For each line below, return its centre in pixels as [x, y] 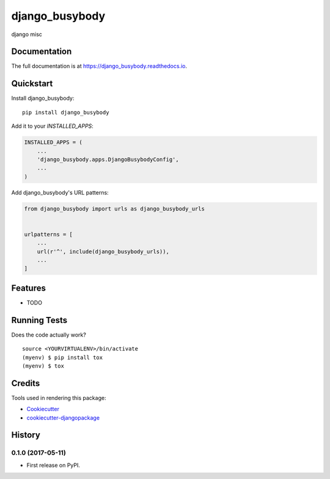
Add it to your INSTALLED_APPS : [53, 126]
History [26, 435]
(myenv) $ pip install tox [63, 357]
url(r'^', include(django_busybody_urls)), [103, 251]
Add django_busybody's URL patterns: [60, 192]
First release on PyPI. [53, 465]
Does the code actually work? [49, 335]
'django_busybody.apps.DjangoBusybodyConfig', [108, 159]
